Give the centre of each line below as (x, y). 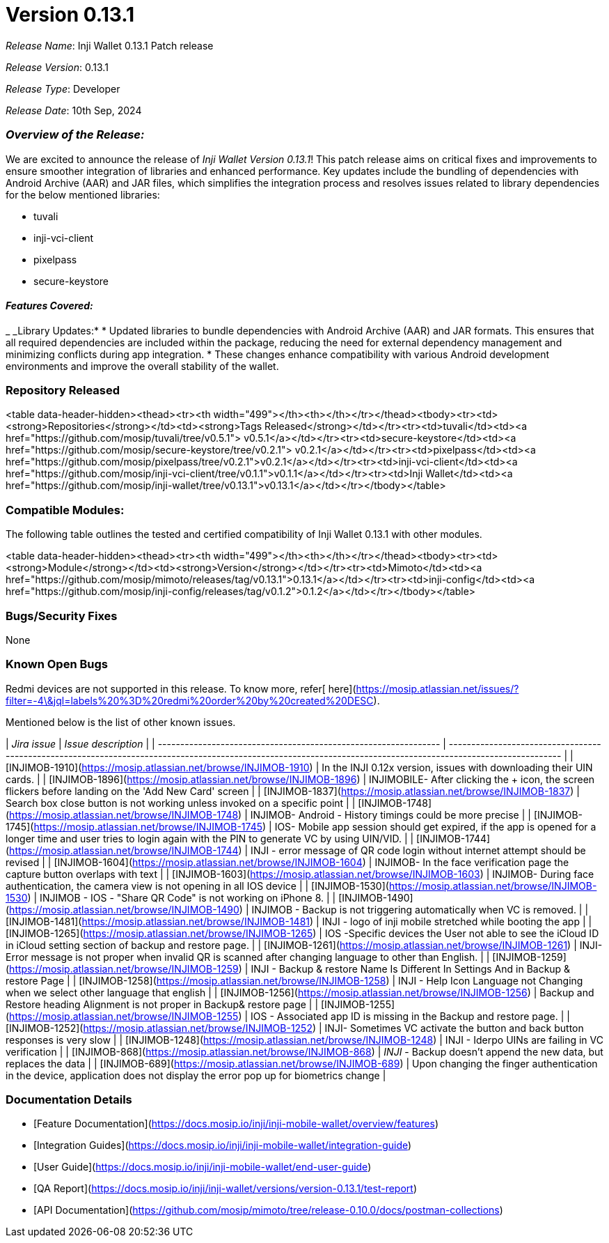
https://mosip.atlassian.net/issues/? (437, 688)
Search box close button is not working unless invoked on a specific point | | (181, 803)
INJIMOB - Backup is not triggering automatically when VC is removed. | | (420, 909)
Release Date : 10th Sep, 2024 (74, 110)
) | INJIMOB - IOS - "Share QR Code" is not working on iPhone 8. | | (182, 897)
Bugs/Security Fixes (62, 616)
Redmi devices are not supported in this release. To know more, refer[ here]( (181, 688)
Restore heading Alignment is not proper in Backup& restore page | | (162, 1004)
